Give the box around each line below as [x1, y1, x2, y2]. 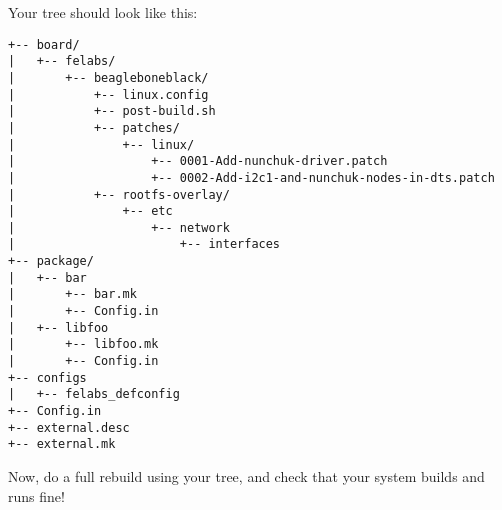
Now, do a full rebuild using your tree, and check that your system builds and [8, 466, 485, 486]
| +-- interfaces [8, 237, 281, 252]
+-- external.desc [8, 420, 130, 435]
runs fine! [8, 485, 65, 506]
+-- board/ [8, 37, 80, 52]
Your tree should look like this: [8, 2, 198, 22]
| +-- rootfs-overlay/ [8, 187, 230, 202]
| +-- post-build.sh [8, 104, 216, 119]
